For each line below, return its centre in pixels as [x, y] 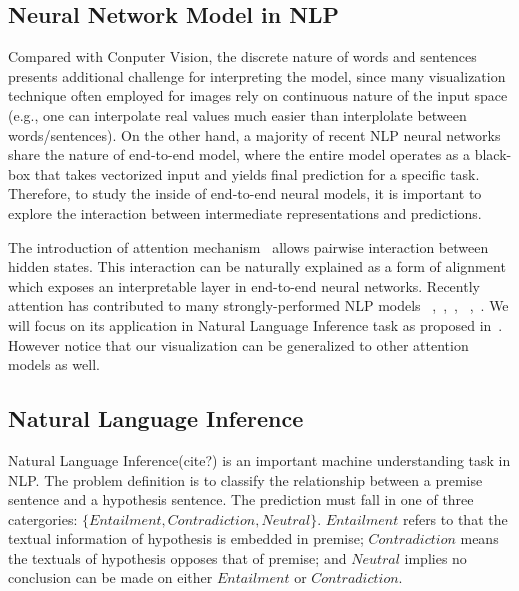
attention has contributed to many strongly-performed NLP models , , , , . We [258, 305]
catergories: [43, 518]
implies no [435, 557]
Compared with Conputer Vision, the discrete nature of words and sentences [242, 56]
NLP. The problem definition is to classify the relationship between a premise [245, 479]
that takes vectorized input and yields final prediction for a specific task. [257, 173]
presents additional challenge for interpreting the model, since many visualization [257, 75]
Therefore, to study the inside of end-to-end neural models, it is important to [245, 193]
